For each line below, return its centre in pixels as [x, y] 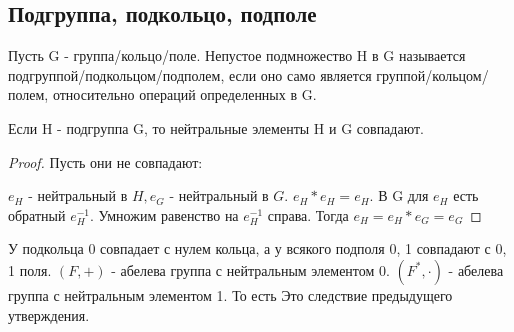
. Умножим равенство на [164, 214]
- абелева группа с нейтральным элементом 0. [250, 269]
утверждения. [49, 314]
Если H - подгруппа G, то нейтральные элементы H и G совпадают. [216, 127]
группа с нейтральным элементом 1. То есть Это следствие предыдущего [230, 294]
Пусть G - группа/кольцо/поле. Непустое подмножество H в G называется [237, 55]
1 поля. [30, 269]
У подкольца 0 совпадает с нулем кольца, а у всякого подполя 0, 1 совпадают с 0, [257, 248]
